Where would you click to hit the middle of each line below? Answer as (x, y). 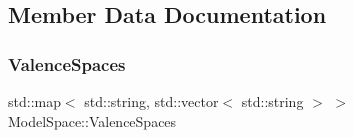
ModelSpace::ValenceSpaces (92, 120)
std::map (34, 101)
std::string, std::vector (151, 101)
